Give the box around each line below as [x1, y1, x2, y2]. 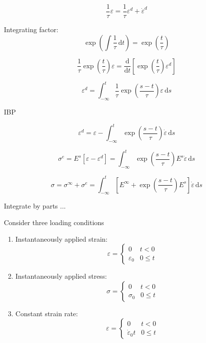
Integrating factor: [4, 24, 58, 35]
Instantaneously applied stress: [15, 271, 107, 281]
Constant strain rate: [15, 308, 78, 318]
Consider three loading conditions [4, 217, 104, 228]
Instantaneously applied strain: [15, 233, 108, 244]
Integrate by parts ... [4, 201, 66, 211]
